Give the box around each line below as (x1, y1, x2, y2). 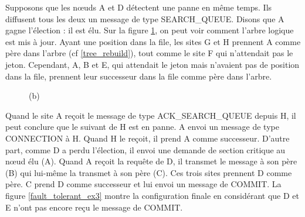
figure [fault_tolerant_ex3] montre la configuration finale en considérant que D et (5, 189, 300, 201)
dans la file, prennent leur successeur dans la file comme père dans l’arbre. (5, 70, 272, 82)
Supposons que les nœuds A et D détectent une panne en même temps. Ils (5, 1, 272, 13)
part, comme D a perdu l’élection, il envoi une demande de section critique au (5, 143, 286, 156)
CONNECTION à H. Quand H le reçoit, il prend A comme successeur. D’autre (5, 132, 290, 144)
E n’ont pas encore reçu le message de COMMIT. (5, 201, 183, 213)
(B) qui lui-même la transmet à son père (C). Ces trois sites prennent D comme (5, 166, 292, 178)
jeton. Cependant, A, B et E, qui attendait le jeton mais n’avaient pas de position (5, 58, 300, 70)
